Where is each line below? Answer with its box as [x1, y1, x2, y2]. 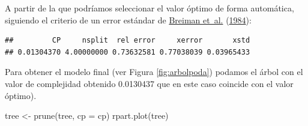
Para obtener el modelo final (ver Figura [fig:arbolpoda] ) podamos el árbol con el [5, 65, 303, 78]
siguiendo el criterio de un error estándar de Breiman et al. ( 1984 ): [5, 13, 252, 26]
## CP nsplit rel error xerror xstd [5, 36, 250, 45]
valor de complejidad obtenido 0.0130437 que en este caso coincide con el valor [5, 77, 294, 89]
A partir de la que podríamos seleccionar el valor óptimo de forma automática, [5, 2, 294, 14]
